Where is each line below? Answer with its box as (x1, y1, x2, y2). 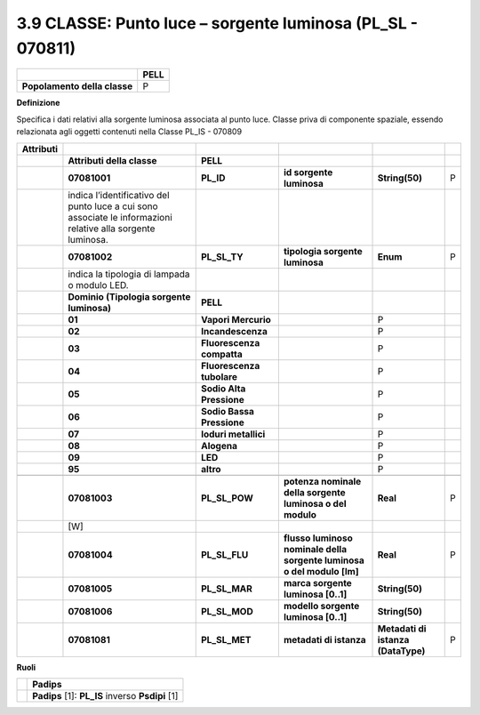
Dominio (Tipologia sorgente (68, 290, 191, 302)
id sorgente (283, 165, 333, 178)
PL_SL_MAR (200, 582, 253, 595)
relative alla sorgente (68, 222, 156, 235)
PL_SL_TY (200, 250, 244, 262)
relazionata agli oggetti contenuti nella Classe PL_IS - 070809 (16, 126, 243, 137)
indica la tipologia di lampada (68, 268, 190, 280)
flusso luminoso (283, 532, 353, 544)
